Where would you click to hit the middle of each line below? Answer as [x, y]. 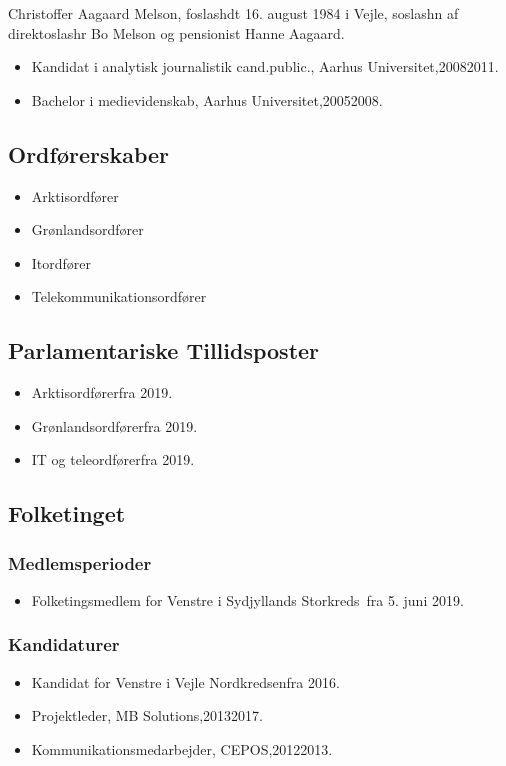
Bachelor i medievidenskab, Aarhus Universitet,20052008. [207, 99]
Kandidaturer [64, 644]
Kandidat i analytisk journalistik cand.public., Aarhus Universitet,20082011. [265, 66]
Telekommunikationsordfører [119, 296]
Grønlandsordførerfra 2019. [114, 425]
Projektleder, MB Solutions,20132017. [147, 715]
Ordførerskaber [89, 153]
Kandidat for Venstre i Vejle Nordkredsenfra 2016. [185, 681]
